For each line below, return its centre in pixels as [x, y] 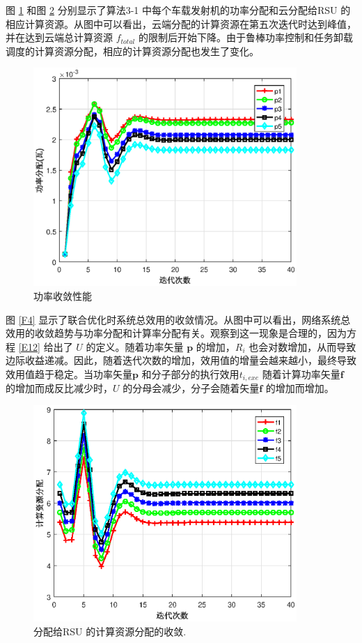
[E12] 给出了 [46, 346]
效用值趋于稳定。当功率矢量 [69, 373]
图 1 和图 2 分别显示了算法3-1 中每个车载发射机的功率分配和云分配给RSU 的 [178, 10]
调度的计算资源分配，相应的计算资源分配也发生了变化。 [132, 51]
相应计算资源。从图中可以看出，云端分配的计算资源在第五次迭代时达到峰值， [181, 23]
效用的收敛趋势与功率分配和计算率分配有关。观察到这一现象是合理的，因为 [176, 333]
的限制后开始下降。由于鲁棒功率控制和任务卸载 [245, 37]
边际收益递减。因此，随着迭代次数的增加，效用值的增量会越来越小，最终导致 [181, 360]
